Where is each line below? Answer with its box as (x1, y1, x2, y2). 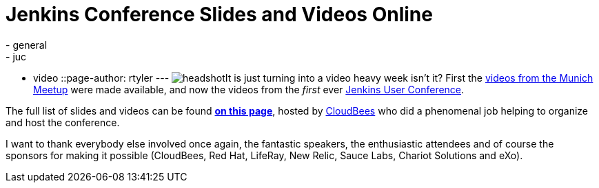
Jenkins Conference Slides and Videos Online (6, 3, 433, 26)
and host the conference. (6, 116, 120, 128)
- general (6, 38, 48, 51)
